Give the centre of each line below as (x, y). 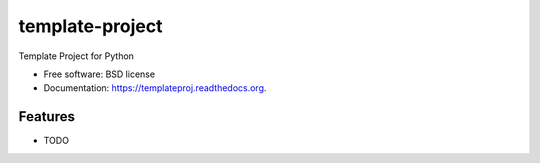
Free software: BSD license (99, 74)
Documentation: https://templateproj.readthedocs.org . (155, 88)
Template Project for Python (76, 56)
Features (46, 116)
